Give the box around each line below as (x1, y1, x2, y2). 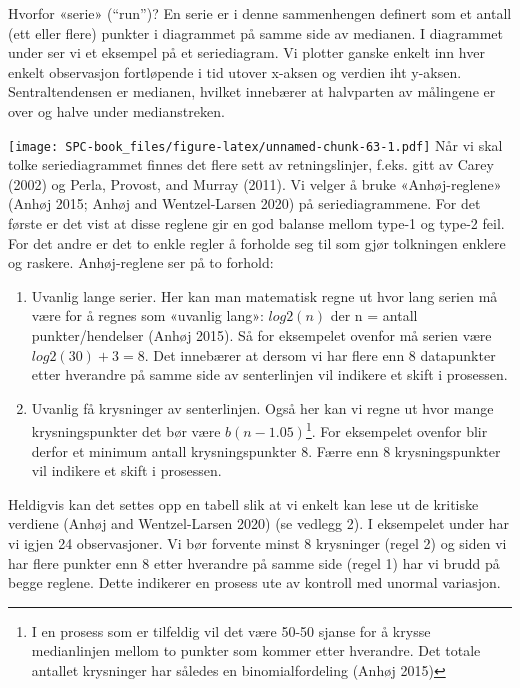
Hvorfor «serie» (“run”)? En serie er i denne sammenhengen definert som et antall (8, 3, 512, 23)
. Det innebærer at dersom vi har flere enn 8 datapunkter (144, 344, 496, 365)
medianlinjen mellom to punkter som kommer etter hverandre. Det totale (31, 640, 481, 661)
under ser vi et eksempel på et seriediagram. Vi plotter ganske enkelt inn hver (8, 42, 485, 63)
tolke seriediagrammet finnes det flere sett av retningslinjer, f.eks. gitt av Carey (8, 154, 494, 175)
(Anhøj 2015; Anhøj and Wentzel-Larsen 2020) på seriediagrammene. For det (8, 193, 481, 214)
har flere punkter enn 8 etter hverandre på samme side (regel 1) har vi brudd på (8, 552, 500, 573)
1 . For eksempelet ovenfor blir (305, 418, 488, 441)
